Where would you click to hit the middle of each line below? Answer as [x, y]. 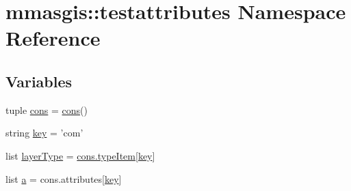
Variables [39, 81]
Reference [53, 38]
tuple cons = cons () [47, 109]
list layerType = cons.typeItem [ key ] [80, 155]
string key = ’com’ [44, 133]
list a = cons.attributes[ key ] [64, 178]
